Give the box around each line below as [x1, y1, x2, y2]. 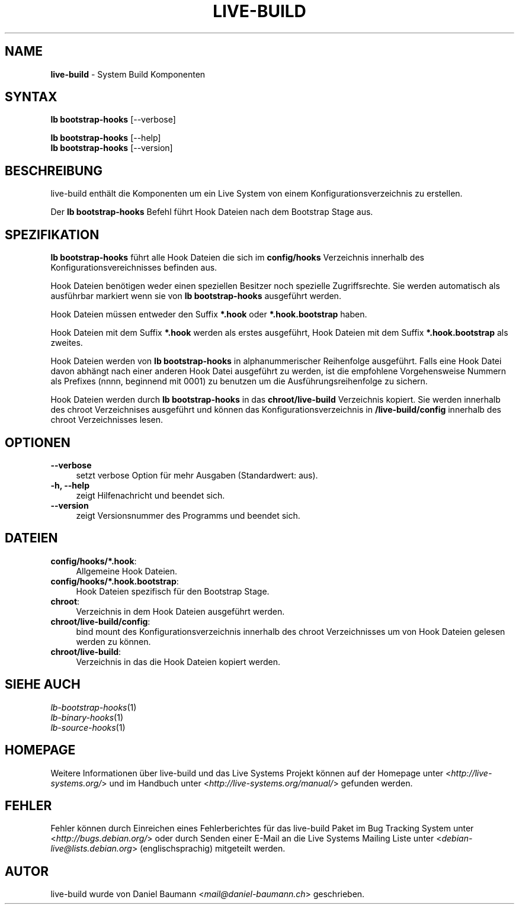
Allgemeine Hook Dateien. [76, 566, 178, 576]
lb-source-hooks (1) [50, 722, 126, 733]
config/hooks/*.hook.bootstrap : [50, 576, 179, 586]
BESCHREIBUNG [5, 163, 103, 178]
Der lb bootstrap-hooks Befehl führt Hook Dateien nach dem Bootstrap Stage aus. [50, 207, 373, 217]
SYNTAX [5, 89, 57, 105]
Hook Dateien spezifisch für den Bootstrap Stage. [76, 586, 270, 596]
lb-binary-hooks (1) [50, 712, 124, 722]
